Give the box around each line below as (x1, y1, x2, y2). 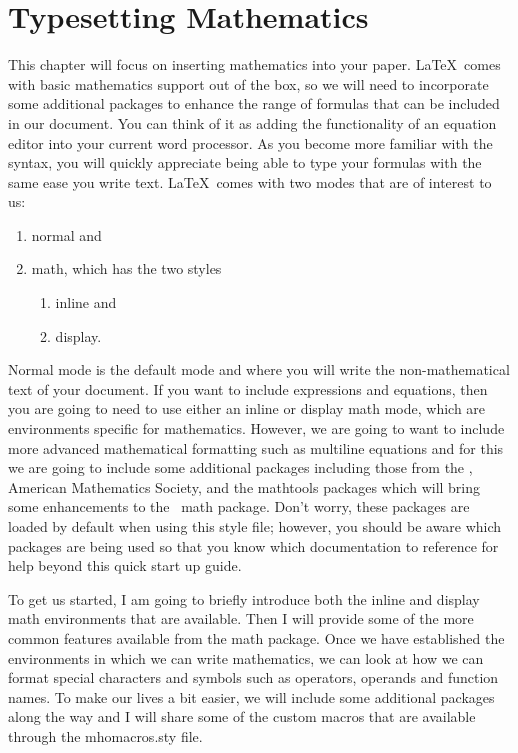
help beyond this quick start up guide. (8, 555, 242, 576)
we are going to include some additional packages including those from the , (8, 457, 473, 478)
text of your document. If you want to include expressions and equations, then (8, 378, 488, 399)
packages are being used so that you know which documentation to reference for (8, 535, 499, 556)
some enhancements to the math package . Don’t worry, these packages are (8, 496, 470, 517)
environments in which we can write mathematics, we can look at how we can (8, 647, 484, 668)
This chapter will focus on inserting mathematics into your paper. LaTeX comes (8, 54, 501, 75)
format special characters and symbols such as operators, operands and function (8, 667, 499, 688)
